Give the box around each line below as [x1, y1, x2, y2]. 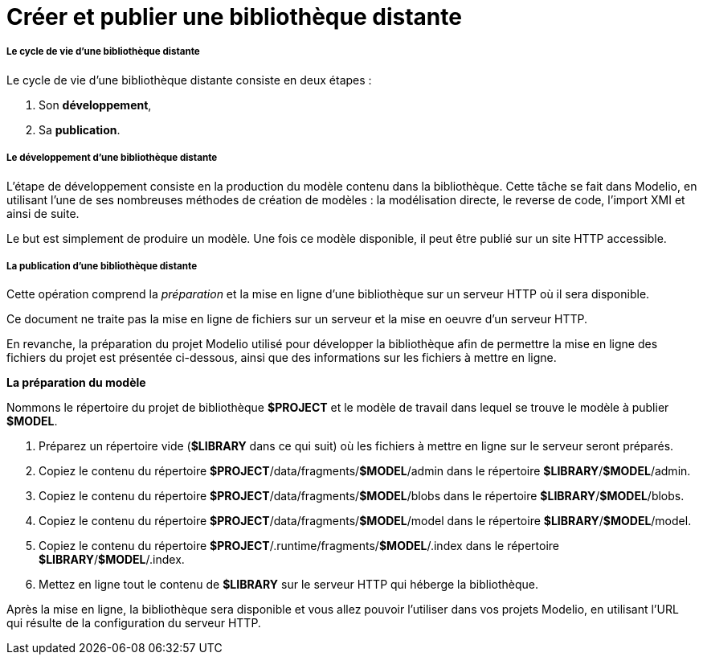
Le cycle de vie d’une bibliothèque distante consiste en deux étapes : [6, 72, 372, 87]
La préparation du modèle [6, 376, 146, 390]
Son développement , [39, 97, 152, 112]
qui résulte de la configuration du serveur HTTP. [6, 616, 261, 630]
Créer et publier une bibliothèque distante [6, 3, 462, 31]
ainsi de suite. [6, 206, 80, 220]
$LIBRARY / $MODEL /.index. [39, 552, 185, 567]
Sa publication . [39, 122, 121, 137]
